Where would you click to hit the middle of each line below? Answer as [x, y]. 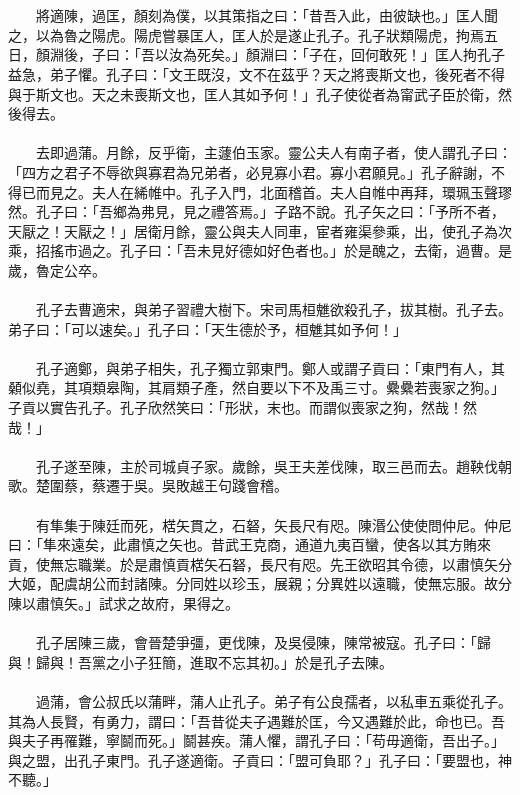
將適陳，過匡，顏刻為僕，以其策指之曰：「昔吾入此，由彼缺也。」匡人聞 [266, 15]
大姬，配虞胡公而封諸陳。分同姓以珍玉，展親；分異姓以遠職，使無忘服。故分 [260, 583]
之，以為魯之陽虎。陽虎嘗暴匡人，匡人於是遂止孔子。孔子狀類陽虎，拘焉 [246, 34]
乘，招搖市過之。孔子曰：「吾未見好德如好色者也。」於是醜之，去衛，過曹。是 [260, 250]
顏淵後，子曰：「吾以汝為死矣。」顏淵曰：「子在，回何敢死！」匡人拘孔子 [270, 54]
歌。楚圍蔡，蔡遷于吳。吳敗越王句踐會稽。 [148, 485]
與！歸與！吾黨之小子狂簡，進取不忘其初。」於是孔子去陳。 [200, 661]
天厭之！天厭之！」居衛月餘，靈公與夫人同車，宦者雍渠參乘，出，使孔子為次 [260, 230]
